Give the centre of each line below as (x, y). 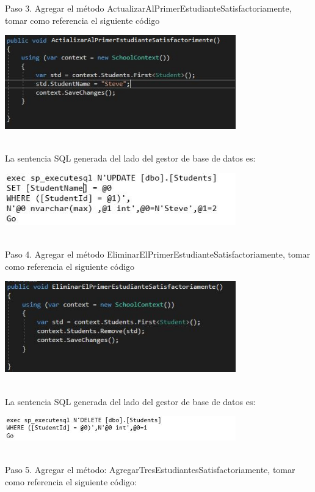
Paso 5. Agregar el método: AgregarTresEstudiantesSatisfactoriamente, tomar (150, 469)
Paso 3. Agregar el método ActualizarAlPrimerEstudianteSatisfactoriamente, (148, 8)
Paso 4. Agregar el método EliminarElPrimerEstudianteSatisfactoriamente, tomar (158, 254)
